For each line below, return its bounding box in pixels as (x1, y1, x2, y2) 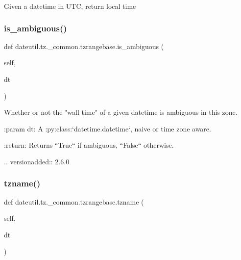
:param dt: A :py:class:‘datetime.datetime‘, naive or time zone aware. (4, 123, 211, 133)
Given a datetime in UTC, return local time (4, 1, 136, 11)
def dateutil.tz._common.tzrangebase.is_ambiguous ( (4, 41, 164, 51)
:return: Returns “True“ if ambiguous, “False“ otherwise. (4, 140, 174, 150)
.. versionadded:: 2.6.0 (4, 156, 70, 166)
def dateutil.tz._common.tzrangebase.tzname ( (4, 196, 144, 207)
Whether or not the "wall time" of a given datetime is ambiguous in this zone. (4, 107, 238, 117)
